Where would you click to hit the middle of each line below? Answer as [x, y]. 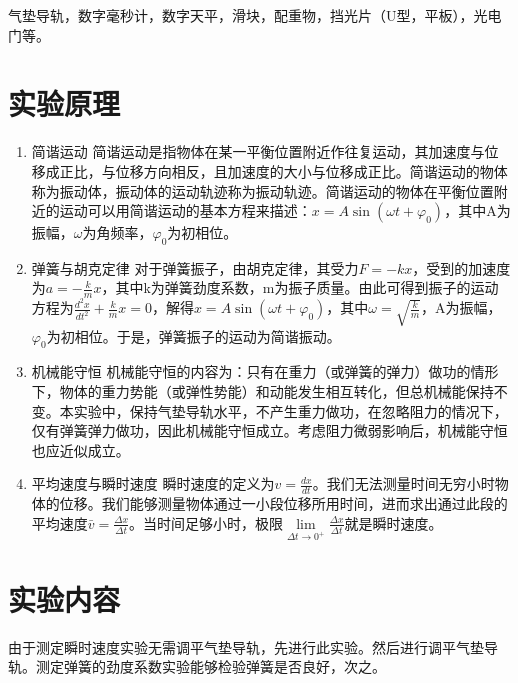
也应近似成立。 [80, 449]
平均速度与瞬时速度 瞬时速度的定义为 [153, 483]
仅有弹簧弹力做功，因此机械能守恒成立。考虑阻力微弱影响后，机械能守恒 [269, 430]
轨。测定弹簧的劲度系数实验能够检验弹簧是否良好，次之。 [197, 666]
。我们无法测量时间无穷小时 [403, 483]
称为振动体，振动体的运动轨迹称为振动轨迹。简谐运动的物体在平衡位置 [262, 190]
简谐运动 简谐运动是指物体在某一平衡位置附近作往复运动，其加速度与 [258, 151]
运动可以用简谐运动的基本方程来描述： [185, 210]
